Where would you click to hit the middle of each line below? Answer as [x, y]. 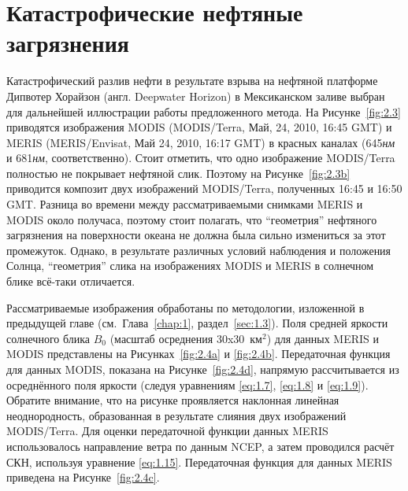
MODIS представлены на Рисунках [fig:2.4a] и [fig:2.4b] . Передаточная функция [198, 354]
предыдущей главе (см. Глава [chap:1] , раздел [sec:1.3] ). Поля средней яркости [197, 323]
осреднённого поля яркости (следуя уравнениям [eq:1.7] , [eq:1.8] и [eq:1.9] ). [187, 384]
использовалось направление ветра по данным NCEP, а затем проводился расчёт [200, 446]
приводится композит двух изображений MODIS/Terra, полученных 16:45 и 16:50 [204, 188]
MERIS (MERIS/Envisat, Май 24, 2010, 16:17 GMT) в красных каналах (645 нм [201, 142]
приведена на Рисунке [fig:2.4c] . [83, 477]
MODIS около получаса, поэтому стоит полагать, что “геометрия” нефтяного [192, 219]
